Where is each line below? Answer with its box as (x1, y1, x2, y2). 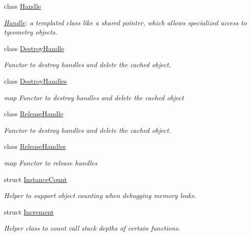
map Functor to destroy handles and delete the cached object (4, 92, 184, 102)
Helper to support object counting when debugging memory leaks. (4, 190, 196, 200)
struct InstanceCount (4, 174, 67, 184)
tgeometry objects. (4, 27, 57, 37)
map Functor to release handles (4, 157, 98, 167)
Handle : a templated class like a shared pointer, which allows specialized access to (4, 17, 247, 27)
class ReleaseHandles (4, 141, 66, 151)
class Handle (4, 1, 41, 11)
